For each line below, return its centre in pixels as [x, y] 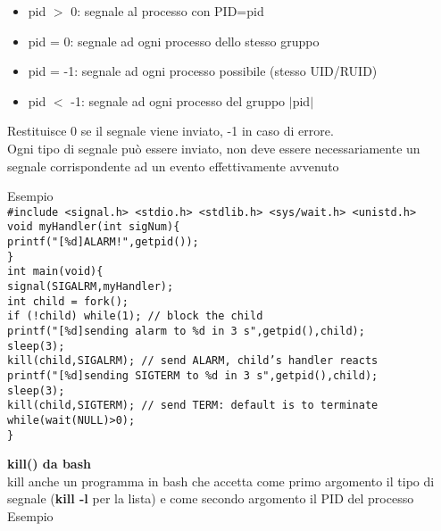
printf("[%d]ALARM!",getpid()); [103, 242]
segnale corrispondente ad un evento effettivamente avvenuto [173, 166]
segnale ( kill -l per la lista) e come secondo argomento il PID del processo [211, 498]
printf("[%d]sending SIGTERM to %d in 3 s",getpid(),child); [193, 375]
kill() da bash [49, 464]
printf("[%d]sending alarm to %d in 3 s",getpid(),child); [186, 331]
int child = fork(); [68, 301]
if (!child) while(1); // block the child [135, 316]
